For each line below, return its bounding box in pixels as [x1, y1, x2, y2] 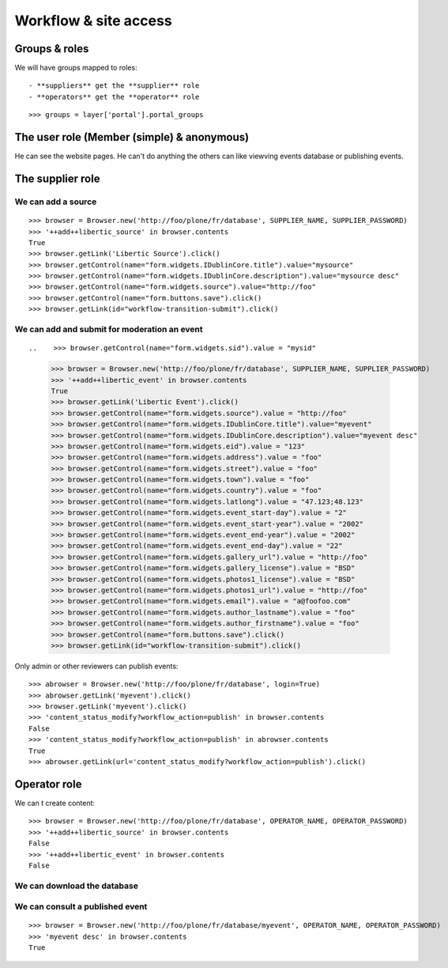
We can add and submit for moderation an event [14, 324, 203, 335]
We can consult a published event [14, 902, 148, 913]
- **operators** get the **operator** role [28, 92, 200, 101]
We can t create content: [14, 798, 95, 807]
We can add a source [14, 196, 97, 207]
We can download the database [14, 880, 138, 891]
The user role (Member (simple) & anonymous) [14, 130, 249, 144]
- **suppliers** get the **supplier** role [28, 81, 200, 90]
